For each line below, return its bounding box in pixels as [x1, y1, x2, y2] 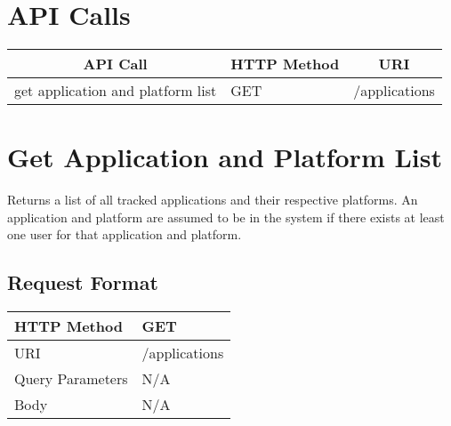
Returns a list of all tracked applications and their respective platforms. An [7, 190, 418, 209]
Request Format [7, 269, 158, 296]
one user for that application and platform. [7, 225, 242, 244]
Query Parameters [14, 368, 128, 390]
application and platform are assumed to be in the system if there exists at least [7, 207, 445, 226]
